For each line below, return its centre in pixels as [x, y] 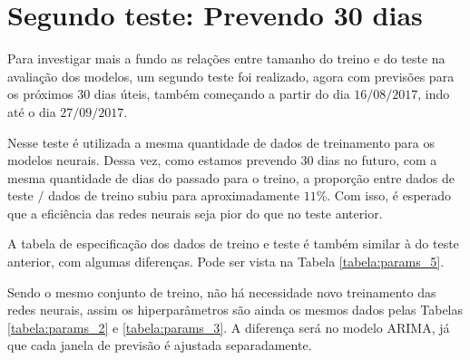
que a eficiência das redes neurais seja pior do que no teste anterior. [195, 213]
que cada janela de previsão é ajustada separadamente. [160, 345]
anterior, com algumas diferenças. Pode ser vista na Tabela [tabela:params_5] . [226, 262]
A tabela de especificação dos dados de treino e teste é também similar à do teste [233, 243]
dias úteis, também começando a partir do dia [222, 94]
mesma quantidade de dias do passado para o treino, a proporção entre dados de [231, 177]
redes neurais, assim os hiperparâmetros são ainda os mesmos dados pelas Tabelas [235, 310]
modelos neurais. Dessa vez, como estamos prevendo [152, 160]
